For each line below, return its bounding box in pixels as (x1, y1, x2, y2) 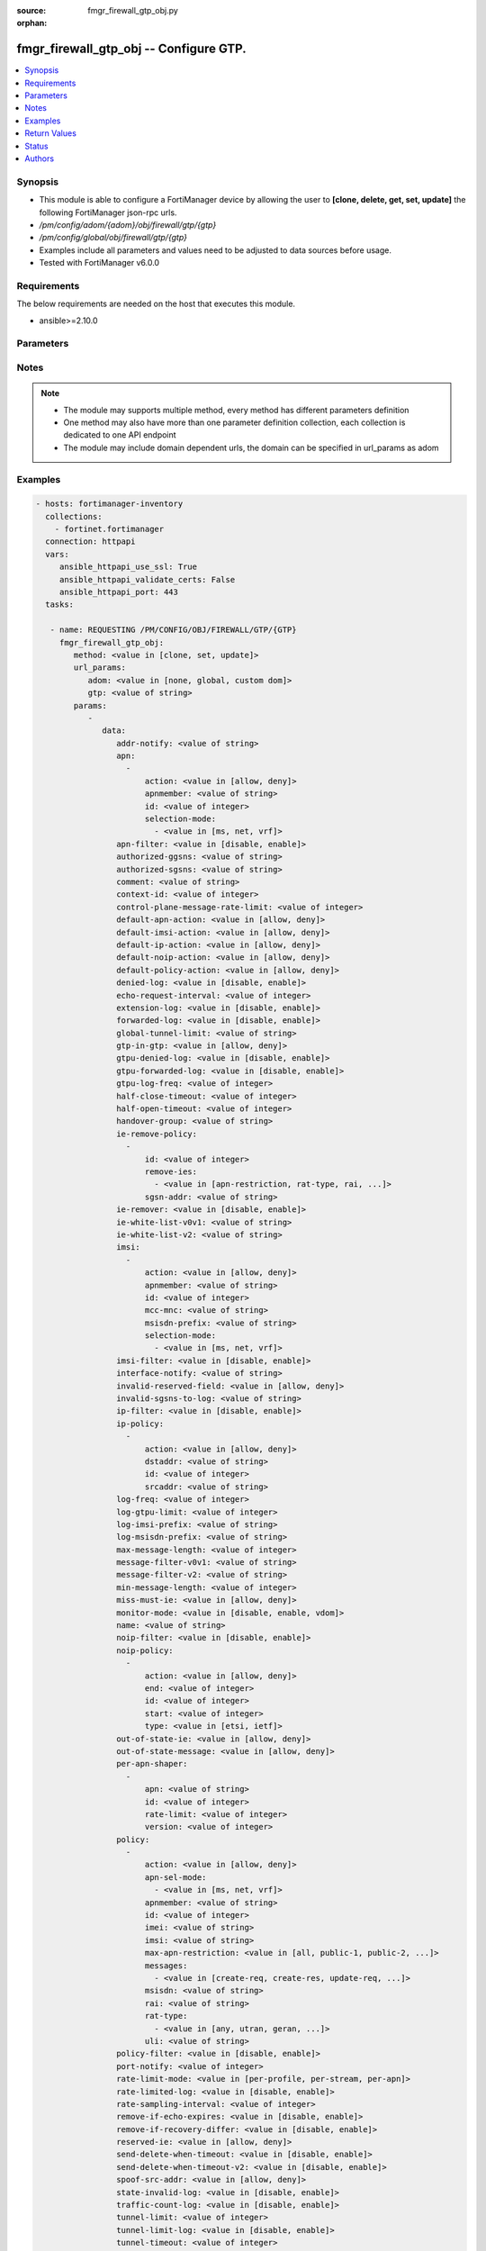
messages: (144, 1960, 188, 1971)
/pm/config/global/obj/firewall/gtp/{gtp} (39, 232, 188, 243)
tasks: (45, 600, 75, 610)
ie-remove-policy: (115, 1128, 198, 1139)
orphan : (16, 18, 48, 29)
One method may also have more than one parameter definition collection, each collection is (63, 417, 406, 428)
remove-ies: (144, 1166, 198, 1177)
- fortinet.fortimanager (54, 524, 165, 535)
